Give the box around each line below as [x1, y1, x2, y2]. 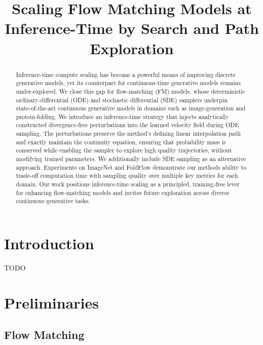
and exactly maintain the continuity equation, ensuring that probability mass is [16, 137, 226, 146]
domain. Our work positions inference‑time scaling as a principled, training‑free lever [16, 180, 240, 188]
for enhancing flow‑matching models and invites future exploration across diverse [16, 188, 230, 197]
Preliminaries [4, 292, 99, 313]
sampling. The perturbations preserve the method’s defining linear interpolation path [16, 129, 241, 138]
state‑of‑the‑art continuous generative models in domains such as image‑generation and [16, 104, 246, 112]
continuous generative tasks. [16, 197, 90, 205]
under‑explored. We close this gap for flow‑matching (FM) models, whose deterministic [16, 87, 245, 95]
